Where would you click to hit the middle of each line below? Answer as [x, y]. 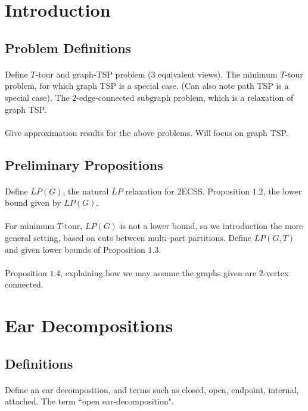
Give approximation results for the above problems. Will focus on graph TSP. [147, 132]
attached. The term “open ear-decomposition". [89, 401]
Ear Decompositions [89, 325]
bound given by [33, 203]
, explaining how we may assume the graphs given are [158, 272]
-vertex [276, 272]
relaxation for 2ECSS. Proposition [188, 191]
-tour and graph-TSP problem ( [93, 74]
